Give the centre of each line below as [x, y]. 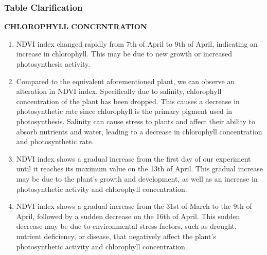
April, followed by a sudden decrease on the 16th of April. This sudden [128, 216]
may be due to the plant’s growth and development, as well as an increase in [137, 178]
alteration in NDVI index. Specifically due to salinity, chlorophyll [119, 91]
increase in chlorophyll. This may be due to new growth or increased [124, 54]
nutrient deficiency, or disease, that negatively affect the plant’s [116, 236]
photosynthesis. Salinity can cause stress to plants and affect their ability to [136, 121]
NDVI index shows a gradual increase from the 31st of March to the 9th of [134, 206]
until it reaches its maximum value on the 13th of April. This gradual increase [139, 169]
